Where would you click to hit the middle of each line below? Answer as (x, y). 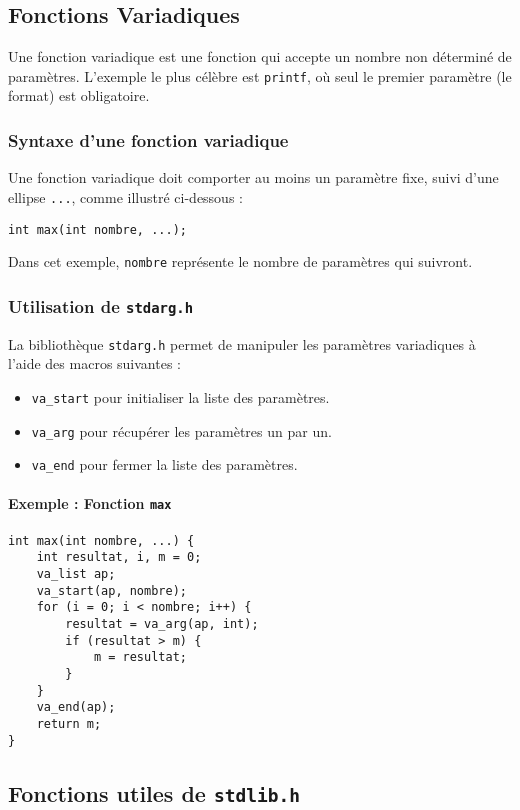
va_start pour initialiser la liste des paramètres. (180, 396)
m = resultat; (140, 657)
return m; (69, 723)
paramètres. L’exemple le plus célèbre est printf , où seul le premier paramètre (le (260, 75)
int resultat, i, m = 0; (119, 557)
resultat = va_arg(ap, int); (162, 623)
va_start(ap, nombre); (111, 590)
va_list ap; (76, 574)
